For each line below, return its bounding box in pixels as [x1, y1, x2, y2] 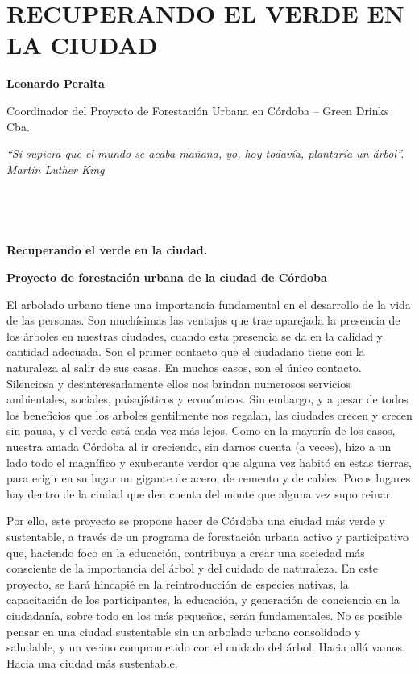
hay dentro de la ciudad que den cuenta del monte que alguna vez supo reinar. [6, 485, 394, 502]
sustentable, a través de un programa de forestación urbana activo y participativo [6, 527, 409, 544]
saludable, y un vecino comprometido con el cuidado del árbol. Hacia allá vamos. [6, 639, 405, 655]
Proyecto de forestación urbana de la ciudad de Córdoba [6, 269, 327, 286]
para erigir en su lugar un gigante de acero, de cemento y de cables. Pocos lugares [6, 469, 411, 486]
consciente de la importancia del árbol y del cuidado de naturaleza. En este [6, 560, 378, 577]
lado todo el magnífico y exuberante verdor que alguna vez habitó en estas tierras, [6, 453, 412, 470]
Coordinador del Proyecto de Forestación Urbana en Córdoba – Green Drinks [6, 101, 389, 118]
